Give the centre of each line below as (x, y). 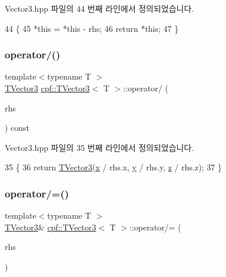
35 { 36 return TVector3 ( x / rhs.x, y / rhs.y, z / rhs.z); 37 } (113, 167)
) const (17, 128)
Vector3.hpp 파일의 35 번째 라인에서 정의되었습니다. (99, 147)
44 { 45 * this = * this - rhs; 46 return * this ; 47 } (92, 28)
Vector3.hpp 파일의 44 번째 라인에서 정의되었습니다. (99, 8)
